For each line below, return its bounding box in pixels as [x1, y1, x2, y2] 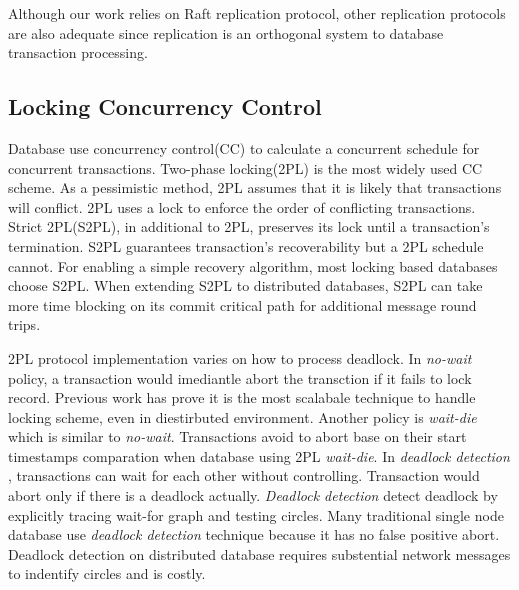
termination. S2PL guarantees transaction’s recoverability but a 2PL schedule [8, 235, 484, 256]
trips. [8, 314, 41, 335]
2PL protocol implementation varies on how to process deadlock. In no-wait [8, 347, 472, 368]
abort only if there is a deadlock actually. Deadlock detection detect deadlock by [8, 485, 498, 506]
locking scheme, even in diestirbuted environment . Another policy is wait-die [8, 406, 477, 427]
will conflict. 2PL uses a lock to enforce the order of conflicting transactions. [8, 196, 476, 217]
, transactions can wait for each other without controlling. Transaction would [8, 465, 480, 486]
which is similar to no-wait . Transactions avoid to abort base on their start [8, 426, 467, 447]
